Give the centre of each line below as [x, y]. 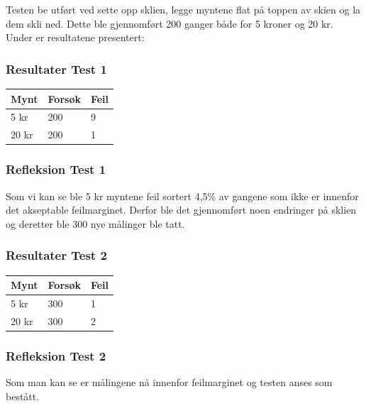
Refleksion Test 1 [56, 169]
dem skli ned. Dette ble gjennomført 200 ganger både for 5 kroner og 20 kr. [170, 23]
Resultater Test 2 [56, 255]
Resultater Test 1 [56, 68]
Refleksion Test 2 [56, 355]
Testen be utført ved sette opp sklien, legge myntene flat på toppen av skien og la [183, 9]
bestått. [23, 396]
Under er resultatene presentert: [75, 37]
